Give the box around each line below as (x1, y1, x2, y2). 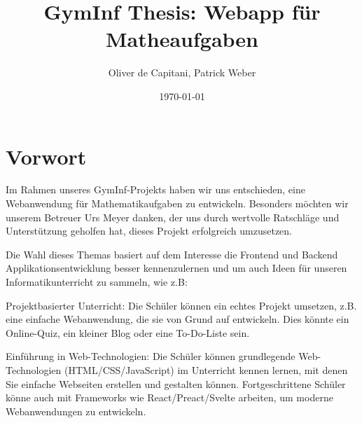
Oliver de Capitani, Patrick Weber (108, 65, 256, 80)
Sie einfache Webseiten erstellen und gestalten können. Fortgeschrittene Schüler (6, 376, 346, 391)
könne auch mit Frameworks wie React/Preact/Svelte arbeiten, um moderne (6, 390, 333, 405)
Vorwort (6, 141, 87, 170)
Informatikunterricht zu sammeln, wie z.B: (6, 275, 188, 289)
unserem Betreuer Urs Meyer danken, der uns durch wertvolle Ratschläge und (6, 209, 340, 224)
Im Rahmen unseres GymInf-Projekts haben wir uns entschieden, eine (6, 182, 305, 197)
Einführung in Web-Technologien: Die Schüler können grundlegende (6, 349, 295, 363)
